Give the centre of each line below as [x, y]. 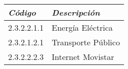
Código [22, 12]
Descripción [76, 12]
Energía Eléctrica [82, 27]
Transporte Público [86, 42]
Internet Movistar [83, 57]
